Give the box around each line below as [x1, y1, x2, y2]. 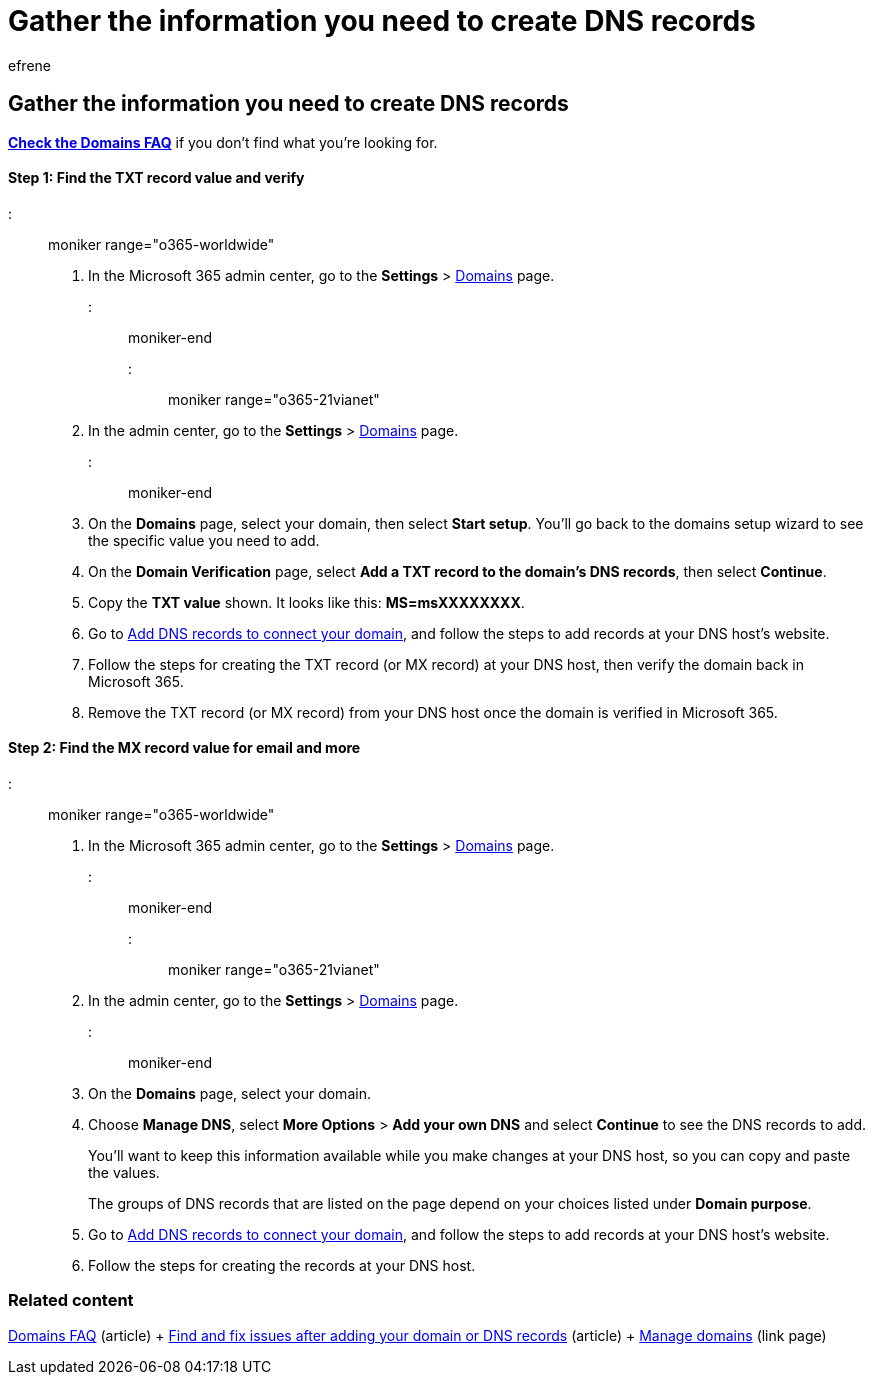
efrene [8, 56, 51, 74]
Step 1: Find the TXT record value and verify [8, 169, 305, 187]
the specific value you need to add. [88, 531, 320, 549]
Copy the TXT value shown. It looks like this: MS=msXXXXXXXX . [88, 593, 525, 611]
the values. [88, 1164, 160, 1182]
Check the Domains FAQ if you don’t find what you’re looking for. [8, 133, 438, 151]
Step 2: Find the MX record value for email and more [8, 739, 361, 757]
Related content [8, 1290, 134, 1311]
